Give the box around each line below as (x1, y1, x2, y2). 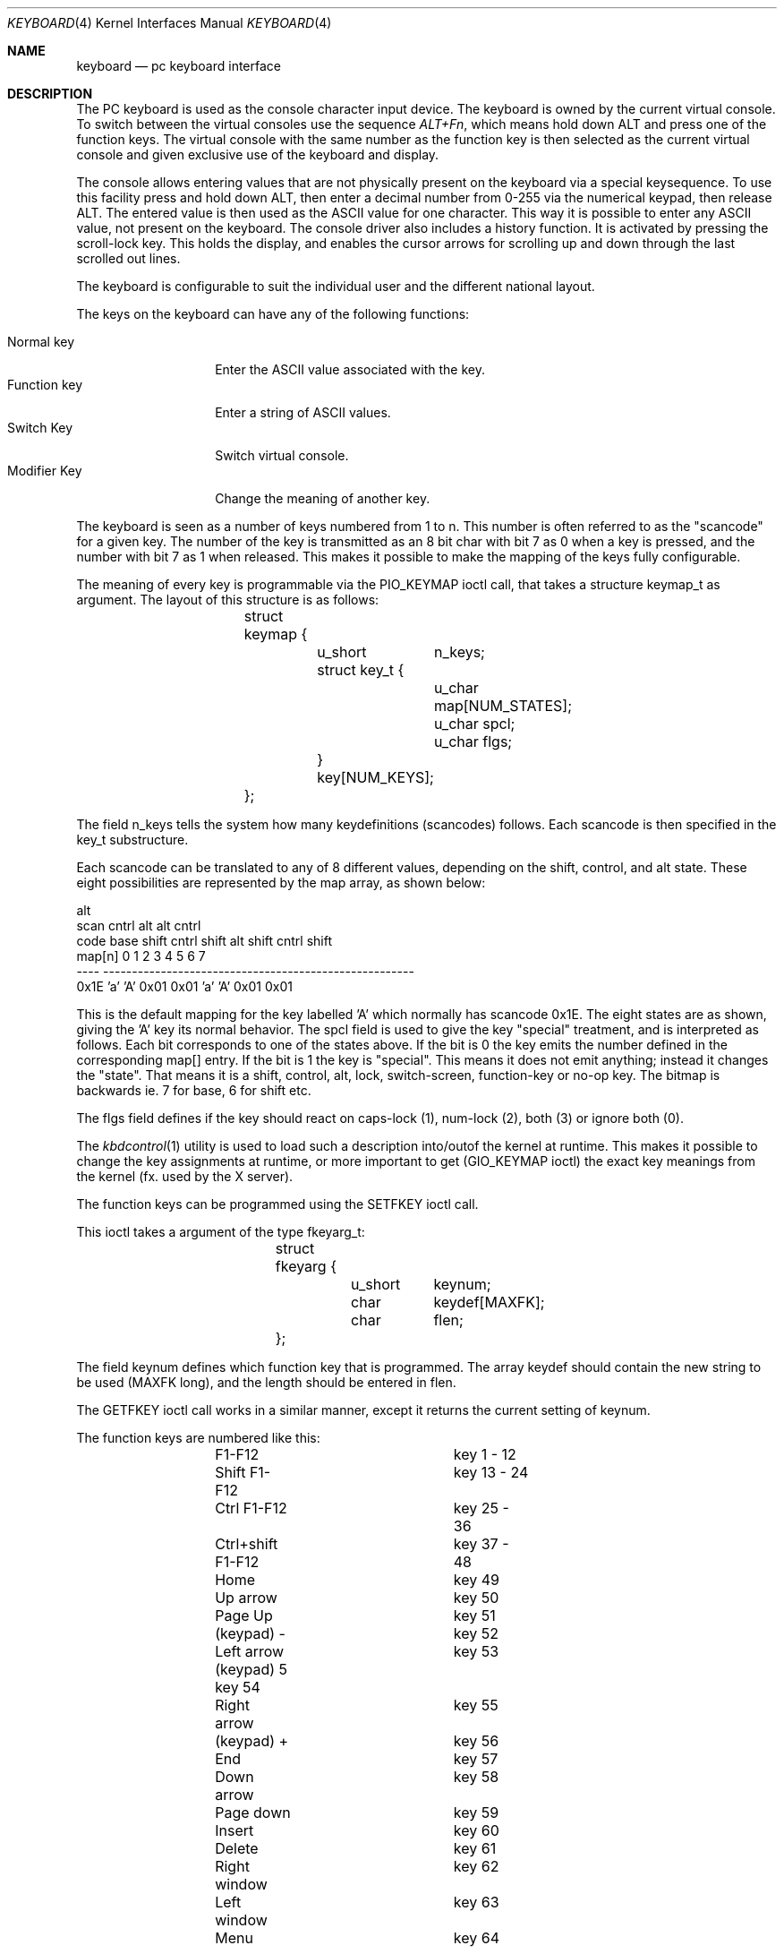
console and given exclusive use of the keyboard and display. (76, 147, 439, 162)
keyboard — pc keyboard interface (76, 58, 281, 73)
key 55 (453, 1696, 499, 1714)
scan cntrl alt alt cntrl (76, 918, 201, 933)
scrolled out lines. (76, 251, 181, 266)
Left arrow (215, 1642, 285, 1660)
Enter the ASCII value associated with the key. (215, 362, 485, 377)
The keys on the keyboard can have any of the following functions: (76, 306, 470, 321)
